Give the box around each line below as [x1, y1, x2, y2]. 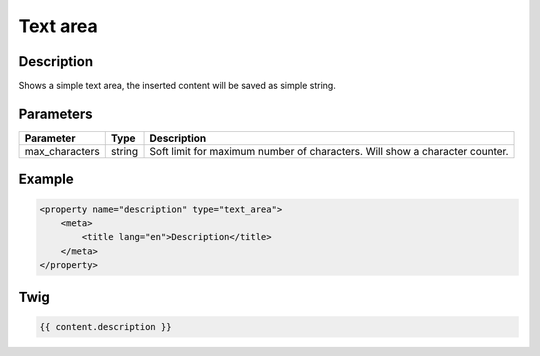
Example [18, 171, 74, 188]
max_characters [24, 144, 100, 158]
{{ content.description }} [39, 321, 172, 332]
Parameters [18, 105, 93, 122]
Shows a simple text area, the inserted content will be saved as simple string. [18, 80, 337, 92]
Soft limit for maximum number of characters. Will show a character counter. [149, 144, 509, 158]
